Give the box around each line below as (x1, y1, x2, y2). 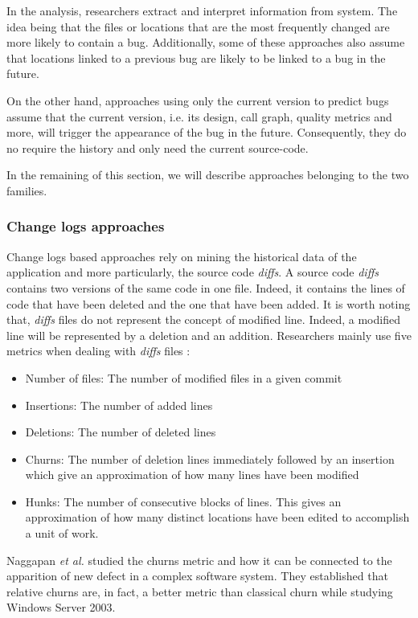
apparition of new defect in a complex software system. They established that (6, 567, 388, 584)
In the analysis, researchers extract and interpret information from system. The (6, 2, 398, 18)
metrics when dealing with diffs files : (6, 342, 191, 359)
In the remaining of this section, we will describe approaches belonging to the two (6, 166, 409, 183)
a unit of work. (25, 525, 99, 542)
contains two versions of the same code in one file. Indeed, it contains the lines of (6, 279, 405, 296)
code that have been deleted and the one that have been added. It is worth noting (6, 295, 411, 312)
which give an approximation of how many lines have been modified (25, 466, 359, 483)
